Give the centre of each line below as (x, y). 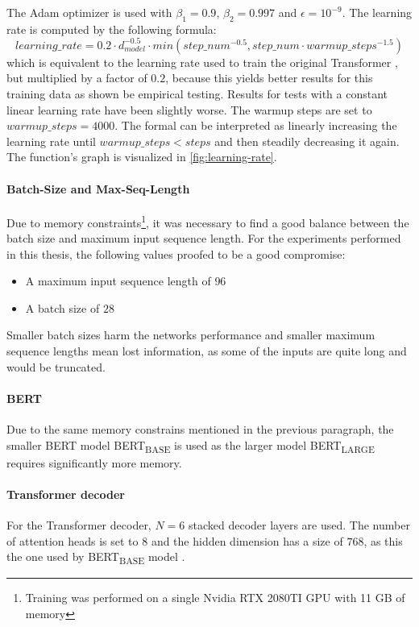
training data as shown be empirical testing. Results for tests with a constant (197, 94)
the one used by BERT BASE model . (96, 558)
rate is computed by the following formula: (112, 29)
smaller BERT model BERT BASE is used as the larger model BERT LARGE (191, 446)
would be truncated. (56, 366)
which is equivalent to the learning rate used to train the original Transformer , (202, 62)
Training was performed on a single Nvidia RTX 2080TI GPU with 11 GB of (215, 598)
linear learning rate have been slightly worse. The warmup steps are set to (189, 109)
